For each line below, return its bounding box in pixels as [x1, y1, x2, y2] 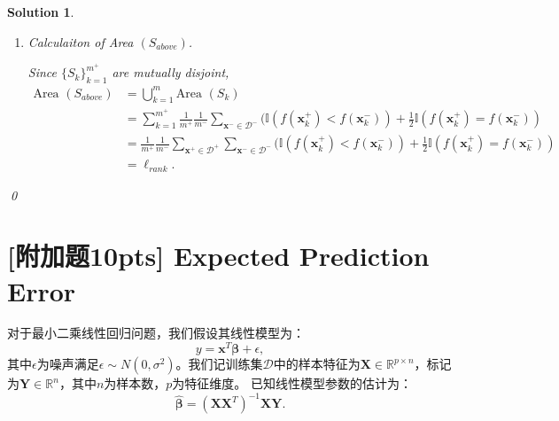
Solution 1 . [7, 3, 74, 20]
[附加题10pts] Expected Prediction [7, 238, 430, 274]
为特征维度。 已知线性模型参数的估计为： [172, 374, 413, 393]
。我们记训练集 [175, 355, 263, 373]
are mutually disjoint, [112, 63, 229, 82]
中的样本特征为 [273, 355, 361, 373]
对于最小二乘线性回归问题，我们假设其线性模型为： [7, 324, 305, 342]
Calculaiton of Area [27, 32, 134, 51]
